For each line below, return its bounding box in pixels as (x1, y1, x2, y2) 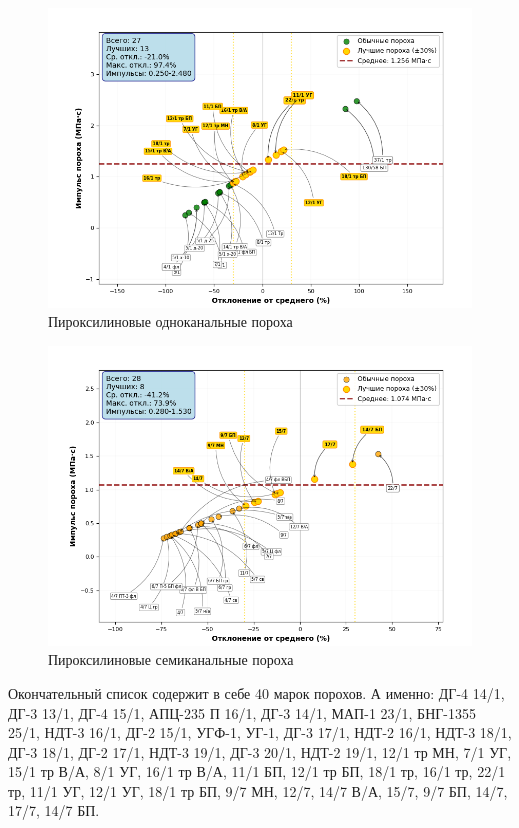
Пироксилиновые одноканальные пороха (48, 311, 293, 332)
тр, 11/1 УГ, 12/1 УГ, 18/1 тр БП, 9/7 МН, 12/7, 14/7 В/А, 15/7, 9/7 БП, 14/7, (8, 780, 508, 801)
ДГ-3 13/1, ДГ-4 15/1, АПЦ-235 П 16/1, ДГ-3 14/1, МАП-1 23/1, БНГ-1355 (8, 702, 476, 723)
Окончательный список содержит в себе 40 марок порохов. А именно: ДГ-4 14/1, (8, 682, 505, 703)
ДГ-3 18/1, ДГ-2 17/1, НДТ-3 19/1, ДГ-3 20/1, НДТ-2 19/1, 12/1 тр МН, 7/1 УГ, (8, 741, 512, 762)
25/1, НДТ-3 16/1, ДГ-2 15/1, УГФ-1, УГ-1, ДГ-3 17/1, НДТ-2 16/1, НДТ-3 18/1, (8, 722, 512, 743)
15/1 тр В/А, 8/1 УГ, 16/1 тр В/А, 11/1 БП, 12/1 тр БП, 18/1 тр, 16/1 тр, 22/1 (8, 761, 506, 782)
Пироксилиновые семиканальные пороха (48, 649, 294, 670)
